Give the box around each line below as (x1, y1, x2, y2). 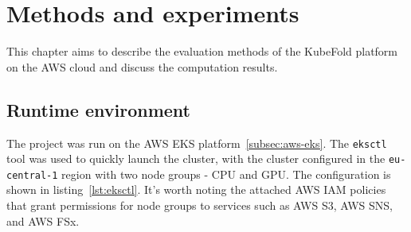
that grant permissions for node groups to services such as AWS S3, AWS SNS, (6, 197, 393, 214)
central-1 (6, 169, 58, 181)
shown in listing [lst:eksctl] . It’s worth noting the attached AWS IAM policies (6, 181, 386, 198)
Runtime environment (6, 97, 190, 122)
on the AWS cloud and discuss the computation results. (6, 58, 278, 75)
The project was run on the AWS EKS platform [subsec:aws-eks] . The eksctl (6, 134, 387, 151)
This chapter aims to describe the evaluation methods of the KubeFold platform (6, 43, 398, 60)
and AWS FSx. (6, 212, 80, 229)
